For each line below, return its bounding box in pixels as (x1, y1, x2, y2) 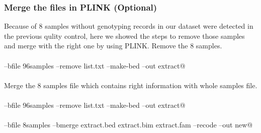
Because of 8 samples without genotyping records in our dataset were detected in (4, 21, 253, 31)
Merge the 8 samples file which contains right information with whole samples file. (4, 80, 257, 90)
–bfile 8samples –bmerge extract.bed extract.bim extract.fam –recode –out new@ (4, 119, 253, 130)
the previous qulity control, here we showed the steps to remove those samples (4, 30, 245, 41)
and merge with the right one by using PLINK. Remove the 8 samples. (4, 40, 222, 51)
